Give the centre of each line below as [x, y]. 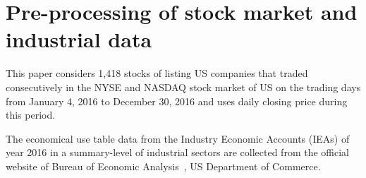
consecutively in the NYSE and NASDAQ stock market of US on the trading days [183, 87]
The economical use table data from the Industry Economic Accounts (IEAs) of [178, 138]
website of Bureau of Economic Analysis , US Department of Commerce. [163, 166]
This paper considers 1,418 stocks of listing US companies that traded [157, 73]
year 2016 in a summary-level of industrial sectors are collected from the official [177, 152]
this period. [31, 115]
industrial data [79, 39]
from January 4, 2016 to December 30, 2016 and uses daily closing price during [177, 101]
